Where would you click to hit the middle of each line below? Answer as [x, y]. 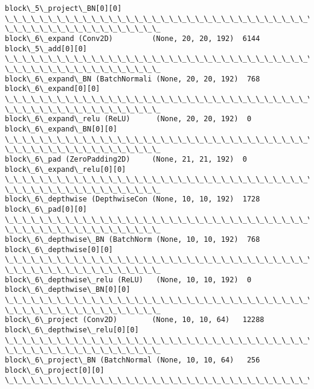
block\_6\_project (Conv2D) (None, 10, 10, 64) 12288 [135, 320]
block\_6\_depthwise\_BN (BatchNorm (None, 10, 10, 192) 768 [133, 240]
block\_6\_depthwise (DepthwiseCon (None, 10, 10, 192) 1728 [133, 199]
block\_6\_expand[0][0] [53, 89]
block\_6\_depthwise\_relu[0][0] [72, 330]
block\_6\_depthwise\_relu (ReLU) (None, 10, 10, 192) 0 [128, 280]
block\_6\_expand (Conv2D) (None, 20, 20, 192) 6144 [133, 38]
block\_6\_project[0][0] [55, 370]
